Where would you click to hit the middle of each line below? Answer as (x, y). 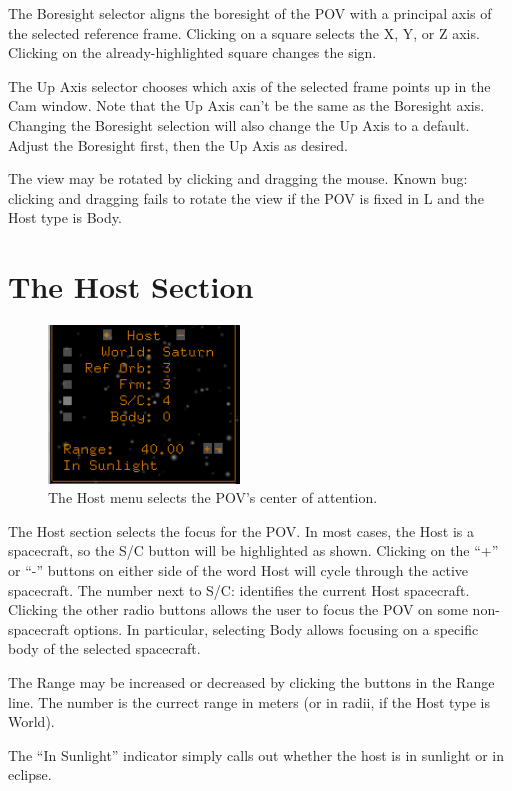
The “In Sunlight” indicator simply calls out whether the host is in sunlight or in (256, 754)
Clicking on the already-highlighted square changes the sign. (192, 52)
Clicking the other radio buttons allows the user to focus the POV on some (238, 609)
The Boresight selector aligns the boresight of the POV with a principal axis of (250, 13)
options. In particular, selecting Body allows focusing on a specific (276, 628)
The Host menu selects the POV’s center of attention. (213, 497)
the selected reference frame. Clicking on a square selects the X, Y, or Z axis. (244, 32)
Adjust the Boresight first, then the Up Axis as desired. (178, 144)
